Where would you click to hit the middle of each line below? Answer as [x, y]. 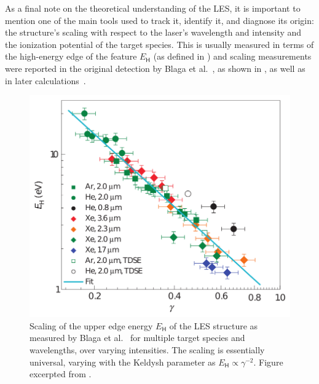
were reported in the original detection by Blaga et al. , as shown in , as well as [155, 68]
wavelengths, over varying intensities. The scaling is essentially [147, 350]
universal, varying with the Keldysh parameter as [123, 362]
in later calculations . [45, 80]
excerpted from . [61, 374]
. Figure [268, 362]
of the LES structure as [214, 325]
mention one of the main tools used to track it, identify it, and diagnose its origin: [159, 20]
